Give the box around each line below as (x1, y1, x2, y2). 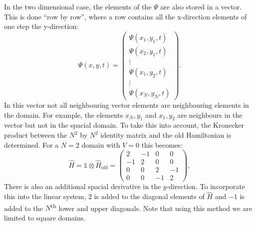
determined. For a (4, 139, 59, 150)
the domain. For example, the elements (4, 109, 123, 120)
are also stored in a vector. (160, 1, 242, 11)
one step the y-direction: (4, 21, 79, 31)
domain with (81, 139, 120, 150)
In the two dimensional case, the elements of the (4, 1, 152, 11)
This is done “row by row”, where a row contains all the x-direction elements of (4, 11, 247, 21)
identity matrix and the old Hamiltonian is (100, 130, 232, 140)
